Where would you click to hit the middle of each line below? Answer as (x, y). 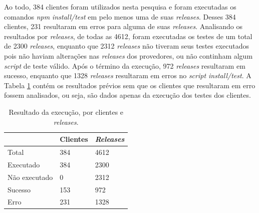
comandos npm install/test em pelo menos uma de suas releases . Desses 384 (120, 16)
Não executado (30, 177)
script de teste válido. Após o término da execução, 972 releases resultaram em (125, 65)
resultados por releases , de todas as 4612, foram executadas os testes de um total (128, 36)
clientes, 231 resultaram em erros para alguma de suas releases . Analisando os (123, 26)
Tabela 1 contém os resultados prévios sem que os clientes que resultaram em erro (130, 85)
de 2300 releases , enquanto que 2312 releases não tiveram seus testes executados (127, 46)
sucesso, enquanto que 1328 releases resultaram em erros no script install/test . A (128, 75)
